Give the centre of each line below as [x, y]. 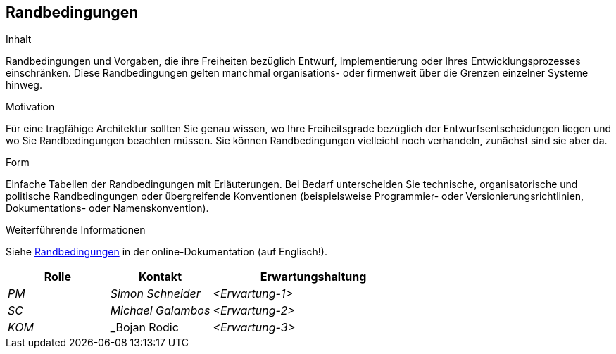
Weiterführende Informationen [76, 230]
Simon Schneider [155, 294]
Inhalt [19, 39]
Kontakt [160, 277]
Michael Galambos [160, 311]
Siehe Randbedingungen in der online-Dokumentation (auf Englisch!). [166, 252]
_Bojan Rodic [144, 328]
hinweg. [24, 85]
